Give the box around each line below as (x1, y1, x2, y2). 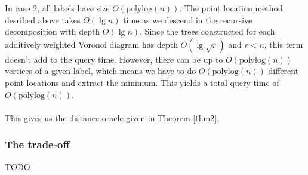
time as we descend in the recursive (123, 13, 252, 26)
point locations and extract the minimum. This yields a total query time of (5, 76, 279, 88)
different (268, 65, 299, 77)
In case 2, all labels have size (5, 2, 110, 14)
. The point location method (179, 2, 283, 14)
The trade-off (5, 137, 70, 152)
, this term (264, 38, 303, 50)
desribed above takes (5, 13, 81, 26)
